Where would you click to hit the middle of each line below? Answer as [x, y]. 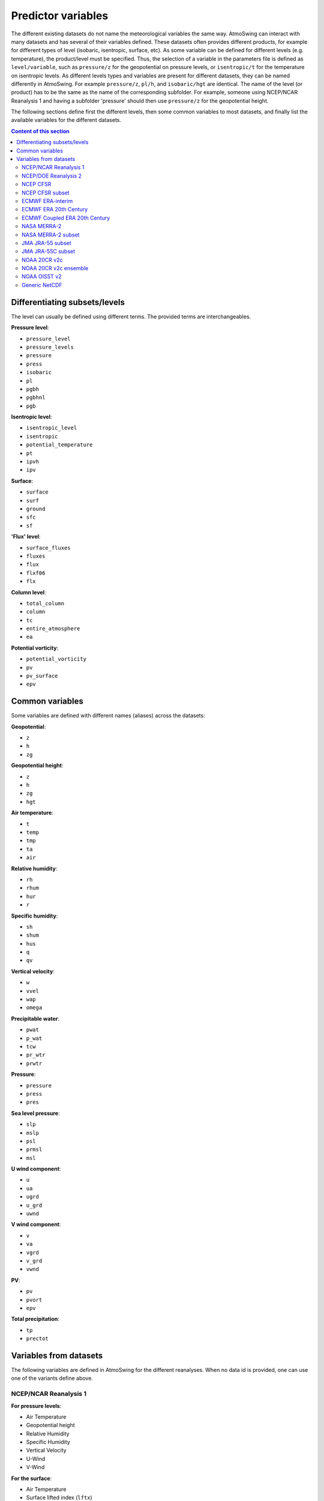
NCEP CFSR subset [46, 193]
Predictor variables [60, 16]
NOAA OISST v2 [42, 277]
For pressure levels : [36, 1406]
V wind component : [36, 1224]
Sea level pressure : [35, 1113]
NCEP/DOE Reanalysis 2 [52, 176]
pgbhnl [36, 397]
